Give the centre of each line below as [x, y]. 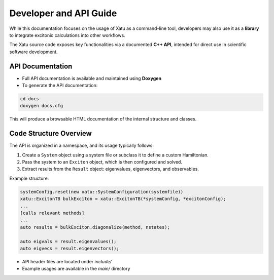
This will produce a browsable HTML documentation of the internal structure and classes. [103, 119]
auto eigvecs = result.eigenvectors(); [70, 248]
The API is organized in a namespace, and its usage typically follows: [82, 146]
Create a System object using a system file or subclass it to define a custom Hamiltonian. [115, 155]
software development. [33, 52]
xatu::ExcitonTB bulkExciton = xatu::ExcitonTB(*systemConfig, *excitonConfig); [123, 199]
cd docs [29, 99]
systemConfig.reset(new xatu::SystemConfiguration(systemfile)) [102, 192]
